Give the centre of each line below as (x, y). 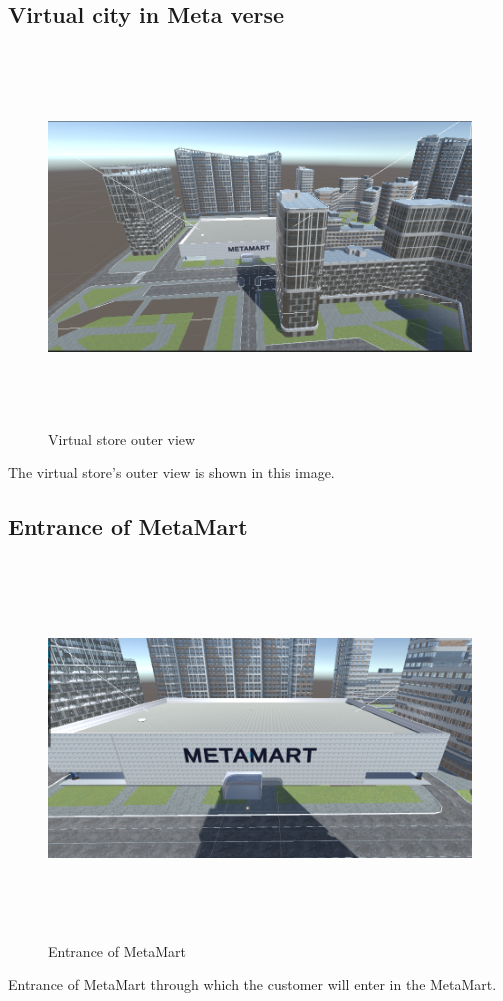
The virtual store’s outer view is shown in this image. (171, 472)
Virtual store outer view (122, 438)
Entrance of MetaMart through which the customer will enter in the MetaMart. (252, 984)
